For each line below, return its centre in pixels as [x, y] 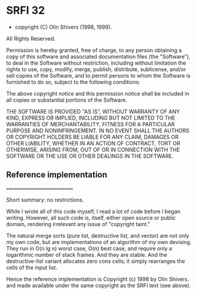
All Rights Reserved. [31, 38]
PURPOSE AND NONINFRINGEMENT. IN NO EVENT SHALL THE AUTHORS [98, 130]
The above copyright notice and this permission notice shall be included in [98, 93]
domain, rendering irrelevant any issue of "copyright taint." [78, 224]
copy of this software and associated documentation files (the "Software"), [98, 56]
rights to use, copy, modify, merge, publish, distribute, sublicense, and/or [96, 69]
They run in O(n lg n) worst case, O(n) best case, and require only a [89, 248]
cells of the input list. [32, 267]
